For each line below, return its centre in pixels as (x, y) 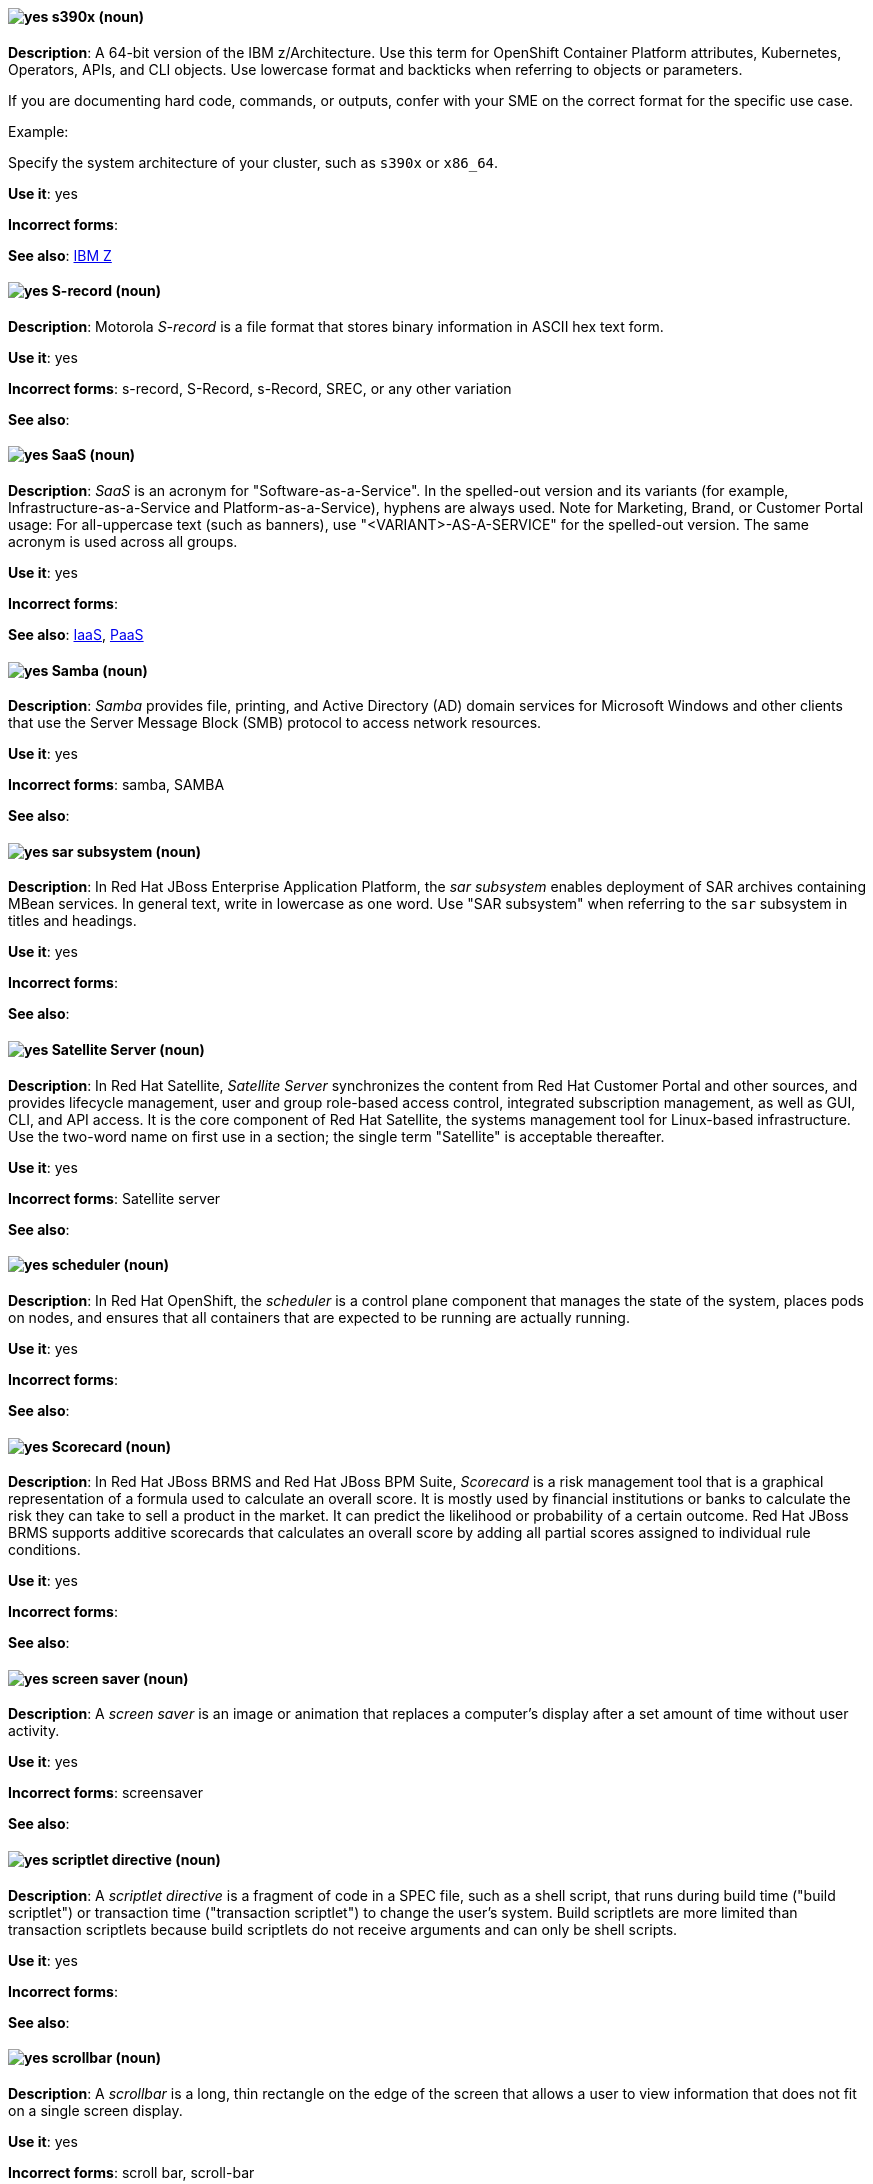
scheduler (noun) (110, 1265)
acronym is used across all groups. (123, 542)
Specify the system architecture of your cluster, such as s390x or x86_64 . (253, 162)
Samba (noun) (99, 670)
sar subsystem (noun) (126, 851)
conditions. (44, 1550)
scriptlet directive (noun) (136, 1859)
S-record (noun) (106, 291)
